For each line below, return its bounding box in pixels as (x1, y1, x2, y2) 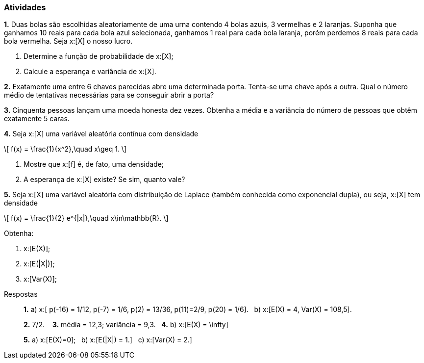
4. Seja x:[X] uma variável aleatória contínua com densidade (4, 130, 199, 138)
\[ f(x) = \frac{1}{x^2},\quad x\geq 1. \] (4, 145, 127, 154)
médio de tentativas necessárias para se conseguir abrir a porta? (4, 91, 214, 100)
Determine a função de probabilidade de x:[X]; (24, 52, 174, 61)
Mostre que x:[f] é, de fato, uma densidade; (24, 160, 164, 169)
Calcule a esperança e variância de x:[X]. (24, 67, 156, 76)
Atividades (4, 2, 46, 12)
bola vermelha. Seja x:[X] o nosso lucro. (4, 37, 133, 46)
